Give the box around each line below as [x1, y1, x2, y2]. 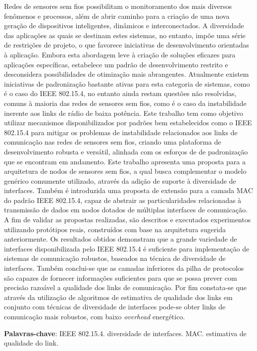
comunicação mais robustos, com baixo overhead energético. [4, 311, 185, 321]
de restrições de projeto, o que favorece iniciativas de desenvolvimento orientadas [4, 40, 249, 50]
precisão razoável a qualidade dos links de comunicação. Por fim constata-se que [4, 282, 247, 293]
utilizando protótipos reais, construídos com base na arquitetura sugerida [4, 224, 226, 234]
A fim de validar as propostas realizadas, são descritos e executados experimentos [4, 214, 251, 225]
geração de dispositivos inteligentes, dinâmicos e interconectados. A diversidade [4, 20, 244, 31]
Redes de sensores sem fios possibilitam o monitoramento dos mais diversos [4, 1, 232, 11]
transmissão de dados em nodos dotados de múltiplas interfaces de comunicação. [4, 204, 248, 215]
